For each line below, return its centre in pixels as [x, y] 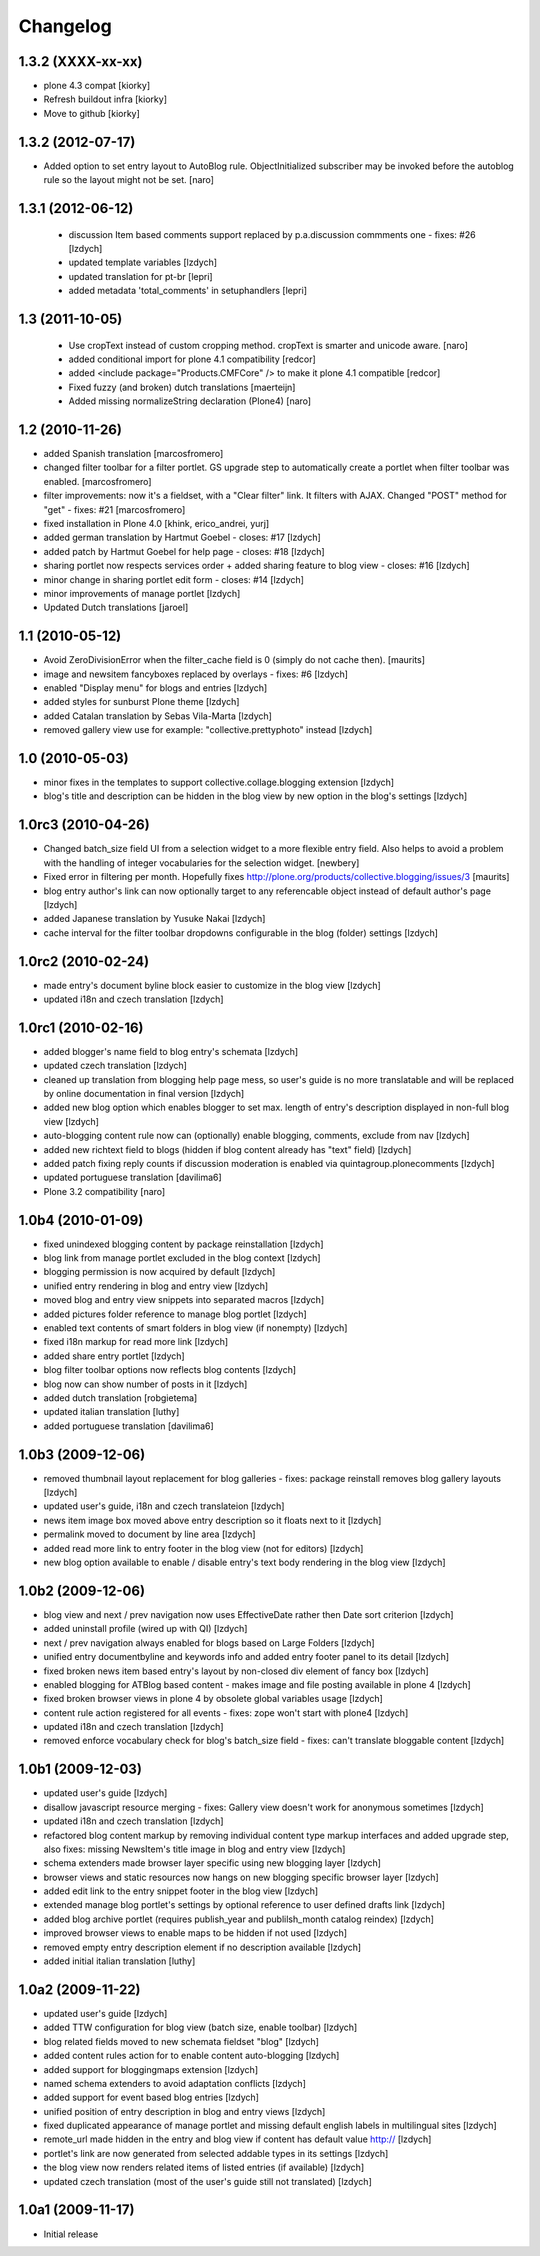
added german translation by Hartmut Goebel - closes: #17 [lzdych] [182, 537]
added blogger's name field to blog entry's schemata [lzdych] [171, 1051]
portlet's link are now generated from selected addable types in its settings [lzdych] [216, 2153]
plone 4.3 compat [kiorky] [97, 86]
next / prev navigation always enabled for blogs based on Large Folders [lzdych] [209, 1642]
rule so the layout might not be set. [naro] [129, 180]
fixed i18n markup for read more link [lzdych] [136, 1342]
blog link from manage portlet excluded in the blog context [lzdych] [182, 1258]
